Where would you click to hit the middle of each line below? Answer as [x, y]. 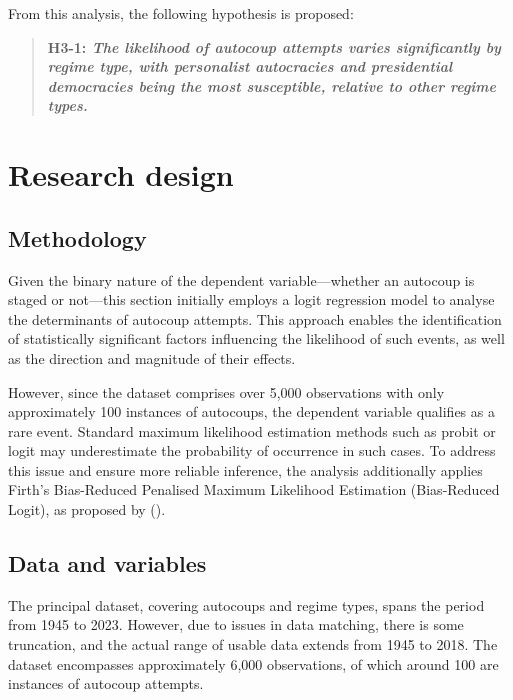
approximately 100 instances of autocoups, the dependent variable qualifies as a [251, 411]
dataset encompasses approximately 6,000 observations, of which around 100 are [253, 663]
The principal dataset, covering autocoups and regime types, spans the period [246, 604]
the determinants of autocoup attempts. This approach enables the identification [255, 318]
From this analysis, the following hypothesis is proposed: [181, 13]
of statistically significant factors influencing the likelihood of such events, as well [256, 338]
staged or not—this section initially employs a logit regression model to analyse [251, 299]
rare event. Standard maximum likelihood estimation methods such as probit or [252, 430]
